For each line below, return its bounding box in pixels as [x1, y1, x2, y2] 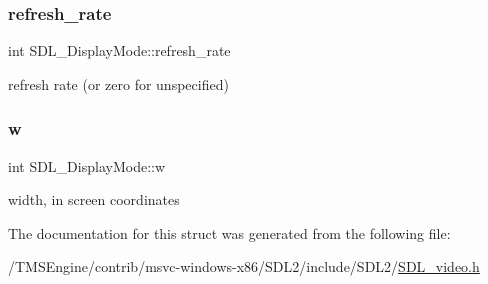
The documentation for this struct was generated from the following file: [8, 222, 451, 243]
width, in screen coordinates [8, 189, 180, 210]
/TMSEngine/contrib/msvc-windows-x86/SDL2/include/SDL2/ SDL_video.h [8, 256, 480, 277]
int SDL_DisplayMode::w [8, 155, 166, 176]
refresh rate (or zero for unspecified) [8, 73, 229, 94]
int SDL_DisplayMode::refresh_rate [8, 40, 231, 61]
